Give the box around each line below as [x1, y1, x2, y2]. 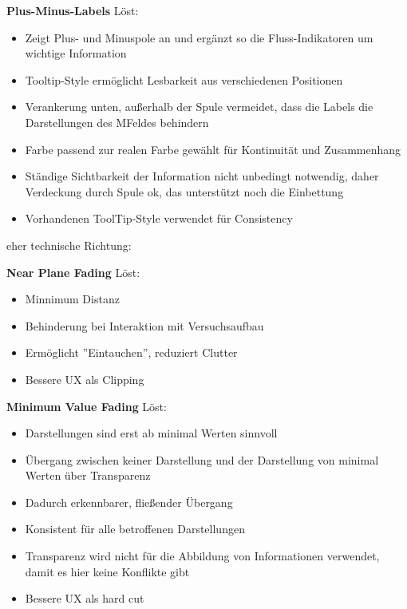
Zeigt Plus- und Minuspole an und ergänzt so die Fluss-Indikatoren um [25, 29, 373, 45]
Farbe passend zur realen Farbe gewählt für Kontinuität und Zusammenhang [25, 140, 401, 157]
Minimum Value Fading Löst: [6, 397, 167, 414]
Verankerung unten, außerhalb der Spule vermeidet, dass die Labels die [25, 98, 373, 115]
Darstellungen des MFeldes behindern [25, 113, 209, 130]
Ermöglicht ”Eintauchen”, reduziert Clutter [25, 344, 238, 361]
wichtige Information [25, 45, 127, 61]
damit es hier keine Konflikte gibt [25, 563, 190, 579]
